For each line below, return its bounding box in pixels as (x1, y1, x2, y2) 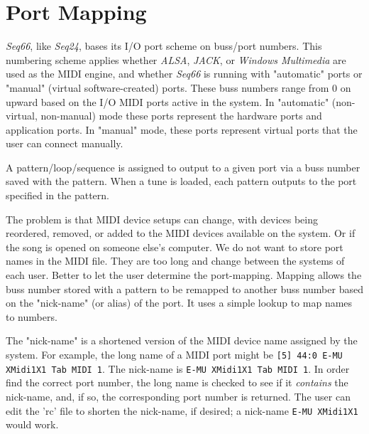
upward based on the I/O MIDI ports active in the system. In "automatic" (6, 94, 329, 109)
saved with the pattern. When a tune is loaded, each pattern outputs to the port (6, 174, 357, 189)
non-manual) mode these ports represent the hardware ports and (40, 108, 322, 123)
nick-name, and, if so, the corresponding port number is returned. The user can (6, 388, 351, 403)
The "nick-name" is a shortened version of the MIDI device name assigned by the (6, 333, 358, 348)
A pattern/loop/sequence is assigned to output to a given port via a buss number (6, 159, 360, 174)
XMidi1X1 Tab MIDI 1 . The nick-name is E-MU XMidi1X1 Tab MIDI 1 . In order (6, 361, 350, 376)
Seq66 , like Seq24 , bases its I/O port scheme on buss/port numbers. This (6, 38, 322, 53)
